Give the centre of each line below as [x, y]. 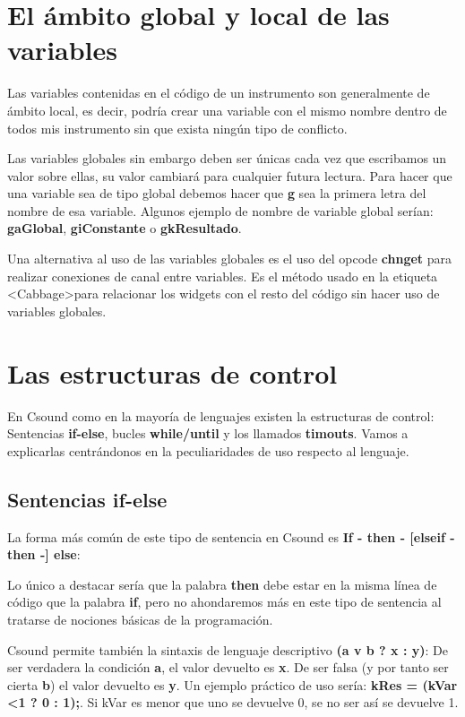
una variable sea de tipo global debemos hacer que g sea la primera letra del [217, 193]
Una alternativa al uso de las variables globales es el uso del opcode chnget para [230, 259]
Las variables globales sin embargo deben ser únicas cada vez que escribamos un [227, 158]
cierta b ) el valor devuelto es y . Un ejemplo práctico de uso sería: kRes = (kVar [232, 684]
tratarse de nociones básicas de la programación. [140, 619]
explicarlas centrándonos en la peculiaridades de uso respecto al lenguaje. [208, 450]
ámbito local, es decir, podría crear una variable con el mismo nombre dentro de [227, 110]
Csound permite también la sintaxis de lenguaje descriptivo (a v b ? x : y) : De [228, 649]
